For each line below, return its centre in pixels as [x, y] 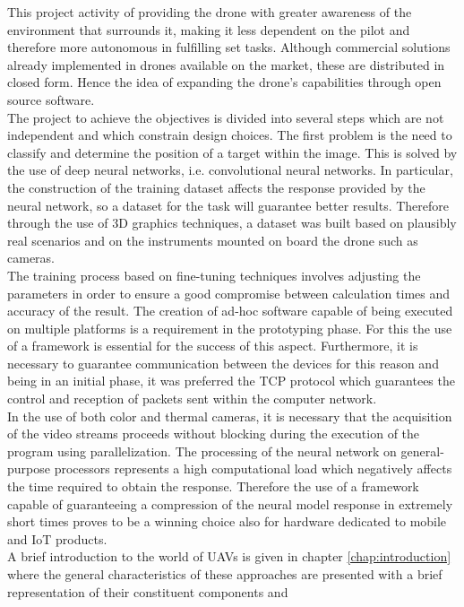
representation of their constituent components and [148, 591]
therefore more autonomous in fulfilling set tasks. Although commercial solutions [229, 47]
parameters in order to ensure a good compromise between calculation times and [229, 293]
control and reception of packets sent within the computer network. [192, 399]
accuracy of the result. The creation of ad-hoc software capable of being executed [230, 311]
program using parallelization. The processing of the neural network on [202, 451]
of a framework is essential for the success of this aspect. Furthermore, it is [213, 346]
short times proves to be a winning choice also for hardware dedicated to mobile [227, 521]
